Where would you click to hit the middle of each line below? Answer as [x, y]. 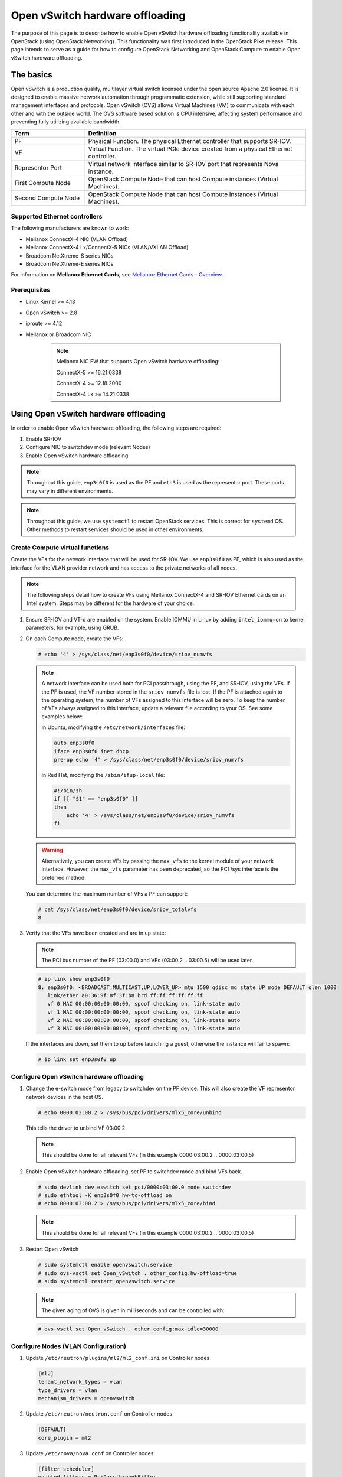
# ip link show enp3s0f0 [74, 979]
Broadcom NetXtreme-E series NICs [70, 263]
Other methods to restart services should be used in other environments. [115, 529]
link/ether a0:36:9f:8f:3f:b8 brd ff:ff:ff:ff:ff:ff [125, 995]
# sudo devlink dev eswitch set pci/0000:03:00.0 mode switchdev [134, 1187]
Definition [102, 133]
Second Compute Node [47, 198]
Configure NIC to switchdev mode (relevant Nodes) [88, 447]
